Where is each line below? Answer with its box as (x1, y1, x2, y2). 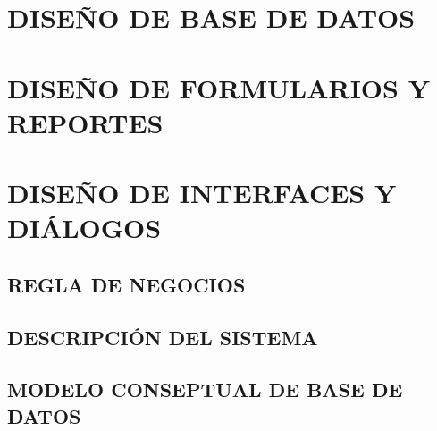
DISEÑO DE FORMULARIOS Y (7, 69, 430, 106)
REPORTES (7, 104, 164, 140)
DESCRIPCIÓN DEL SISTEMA (7, 323, 318, 351)
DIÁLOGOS (7, 209, 162, 246)
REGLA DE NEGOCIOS (7, 270, 246, 298)
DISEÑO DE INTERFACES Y (7, 174, 397, 211)
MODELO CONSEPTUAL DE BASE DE (7, 376, 403, 403)
